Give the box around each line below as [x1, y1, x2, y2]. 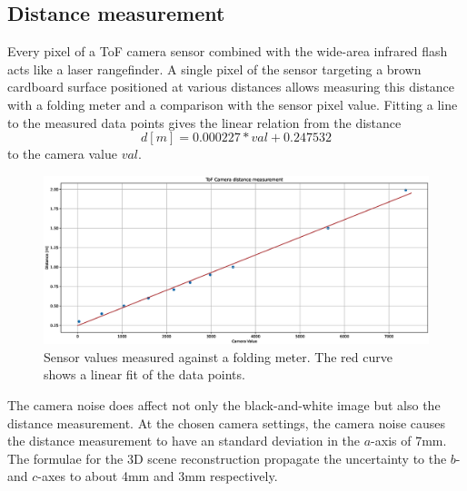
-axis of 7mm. [371, 431, 447, 450]
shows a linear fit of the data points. [44, 365, 245, 384]
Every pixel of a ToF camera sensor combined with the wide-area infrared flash [7, 42, 448, 61]
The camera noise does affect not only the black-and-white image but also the [7, 396, 441, 415]
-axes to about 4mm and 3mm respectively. [37, 466, 278, 486]
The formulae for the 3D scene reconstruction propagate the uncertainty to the [7, 448, 447, 467]
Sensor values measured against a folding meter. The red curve [44, 347, 392, 366]
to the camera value [7, 144, 117, 163]
